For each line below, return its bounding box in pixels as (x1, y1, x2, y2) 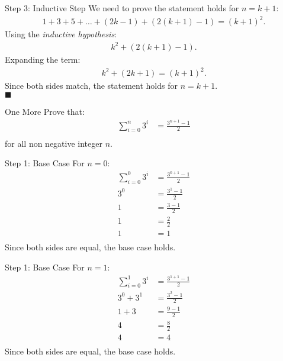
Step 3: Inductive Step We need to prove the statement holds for (5, 2, 239, 14)
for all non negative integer (5, 137, 102, 149)
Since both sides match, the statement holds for (5, 79, 178, 92)
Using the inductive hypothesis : (5, 28, 117, 40)
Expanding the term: (5, 53, 81, 66)
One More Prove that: (5, 105, 85, 117)
